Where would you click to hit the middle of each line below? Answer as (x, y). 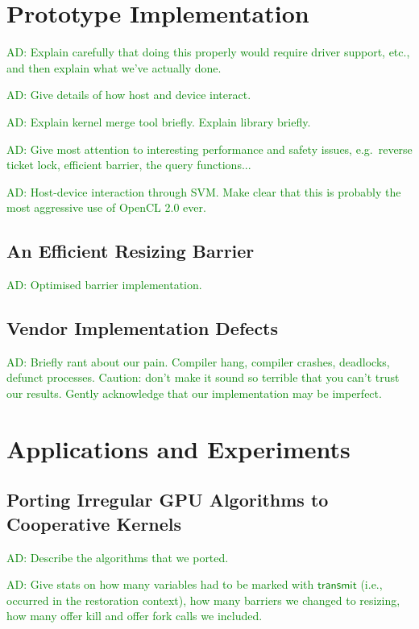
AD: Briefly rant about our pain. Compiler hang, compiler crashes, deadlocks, (198, 361)
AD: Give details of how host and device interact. (129, 95)
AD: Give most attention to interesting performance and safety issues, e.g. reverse (209, 149)
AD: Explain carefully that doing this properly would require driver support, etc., (208, 52)
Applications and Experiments (178, 448)
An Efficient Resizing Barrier (131, 251)
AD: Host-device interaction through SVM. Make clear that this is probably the (204, 191)
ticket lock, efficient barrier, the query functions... (129, 165)
